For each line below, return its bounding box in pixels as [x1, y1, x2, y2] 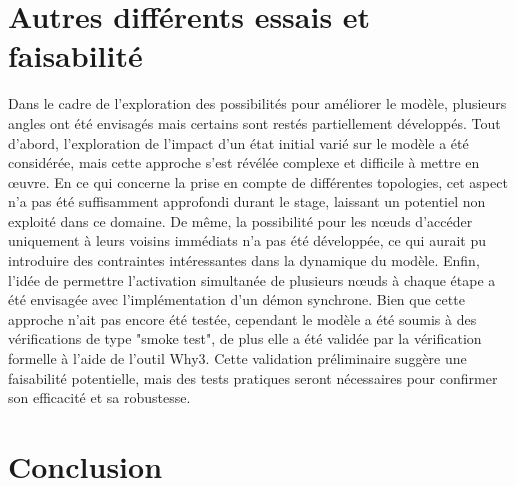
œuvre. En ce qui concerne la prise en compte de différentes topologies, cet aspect [8, 171, 508, 192]
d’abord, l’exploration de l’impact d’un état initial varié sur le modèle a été [8, 132, 469, 153]
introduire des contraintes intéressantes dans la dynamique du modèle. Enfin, [8, 250, 480, 271]
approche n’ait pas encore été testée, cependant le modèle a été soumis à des [8, 308, 477, 329]
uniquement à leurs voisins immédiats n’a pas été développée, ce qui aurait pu [8, 230, 487, 251]
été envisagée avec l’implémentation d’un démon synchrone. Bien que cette [8, 289, 465, 310]
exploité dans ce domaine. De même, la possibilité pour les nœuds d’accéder [8, 210, 473, 231]
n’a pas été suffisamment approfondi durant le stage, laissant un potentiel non [8, 191, 486, 212]
